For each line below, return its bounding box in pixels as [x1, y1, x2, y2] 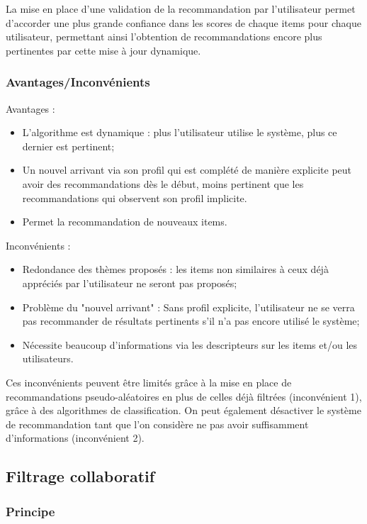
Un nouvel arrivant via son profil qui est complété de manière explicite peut [22, 162, 352, 177]
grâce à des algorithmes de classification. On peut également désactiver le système [6, 403, 361, 418]
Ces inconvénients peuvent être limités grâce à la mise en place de [6, 374, 292, 389]
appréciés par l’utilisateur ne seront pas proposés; [22, 275, 237, 290]
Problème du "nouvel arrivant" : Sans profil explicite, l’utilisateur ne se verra [22, 299, 355, 314]
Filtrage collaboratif [6, 465, 155, 487]
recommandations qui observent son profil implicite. [22, 190, 247, 205]
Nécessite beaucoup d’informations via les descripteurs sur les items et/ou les [22, 337, 358, 352]
